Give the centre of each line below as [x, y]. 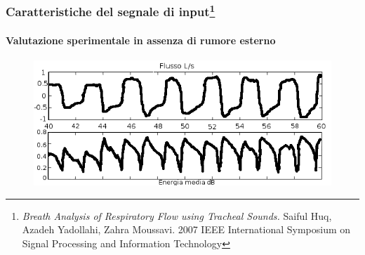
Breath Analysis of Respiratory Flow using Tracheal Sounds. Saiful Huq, [177, 215]
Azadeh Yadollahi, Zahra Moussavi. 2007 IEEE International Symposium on [186, 229]
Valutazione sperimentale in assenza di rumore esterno [141, 40]
